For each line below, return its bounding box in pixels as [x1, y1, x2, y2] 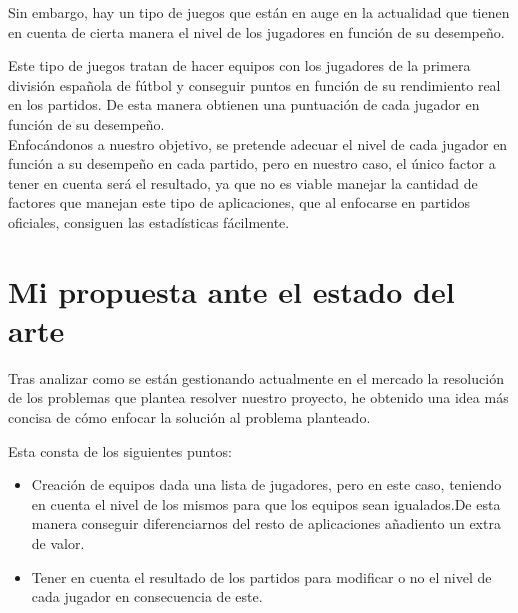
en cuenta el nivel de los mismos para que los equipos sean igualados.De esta [31, 493, 501, 514]
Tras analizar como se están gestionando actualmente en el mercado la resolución [8, 367, 504, 388]
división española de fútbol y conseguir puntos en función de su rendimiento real [8, 74, 501, 95]
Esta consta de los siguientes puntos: [8, 440, 232, 461]
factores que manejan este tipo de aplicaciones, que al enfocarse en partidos [8, 192, 471, 213]
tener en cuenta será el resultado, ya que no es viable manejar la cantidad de [8, 172, 478, 193]
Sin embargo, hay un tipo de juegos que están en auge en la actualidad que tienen [8, 2, 510, 22]
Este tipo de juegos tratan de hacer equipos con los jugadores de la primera [8, 55, 471, 76]
